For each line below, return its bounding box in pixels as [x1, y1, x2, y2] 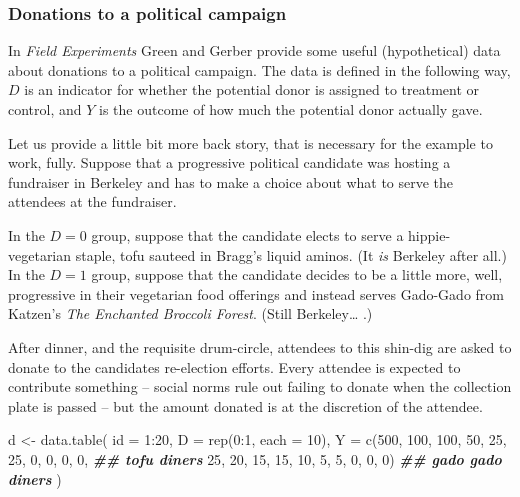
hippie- [408, 224, 451, 245]
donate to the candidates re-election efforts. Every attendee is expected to [8, 356, 461, 377]
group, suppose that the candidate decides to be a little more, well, [91, 264, 503, 285]
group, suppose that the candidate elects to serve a [91, 224, 404, 245]
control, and [8, 99, 82, 119]
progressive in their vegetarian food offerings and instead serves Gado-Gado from [8, 283, 504, 304]
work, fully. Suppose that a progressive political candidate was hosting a [8, 152, 451, 173]
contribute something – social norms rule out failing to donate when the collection [8, 376, 512, 397]
